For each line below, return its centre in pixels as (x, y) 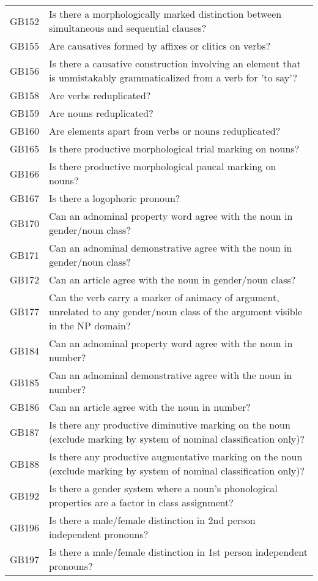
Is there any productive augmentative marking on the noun (176, 456)
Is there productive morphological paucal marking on (162, 166)
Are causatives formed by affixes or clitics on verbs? (160, 46)
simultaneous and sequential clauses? (128, 28)
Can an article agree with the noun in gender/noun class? (172, 279)
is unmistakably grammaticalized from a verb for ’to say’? (173, 77)
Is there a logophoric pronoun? (114, 198)
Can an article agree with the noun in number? (150, 407)
